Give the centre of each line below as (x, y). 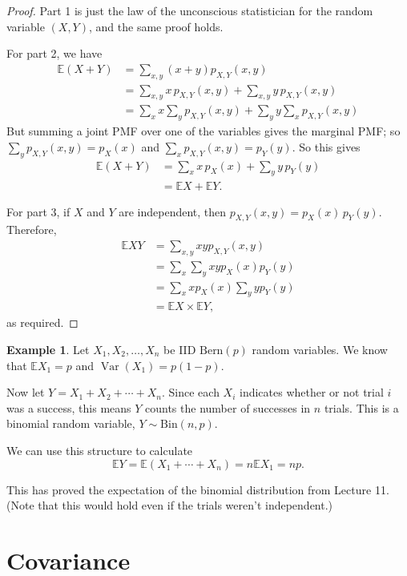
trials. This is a (361, 407)
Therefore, (32, 230)
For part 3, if (38, 211)
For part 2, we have (54, 53)
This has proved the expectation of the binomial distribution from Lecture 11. (198, 489)
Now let (26, 392)
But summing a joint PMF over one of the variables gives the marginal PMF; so (203, 131)
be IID (180, 350)
